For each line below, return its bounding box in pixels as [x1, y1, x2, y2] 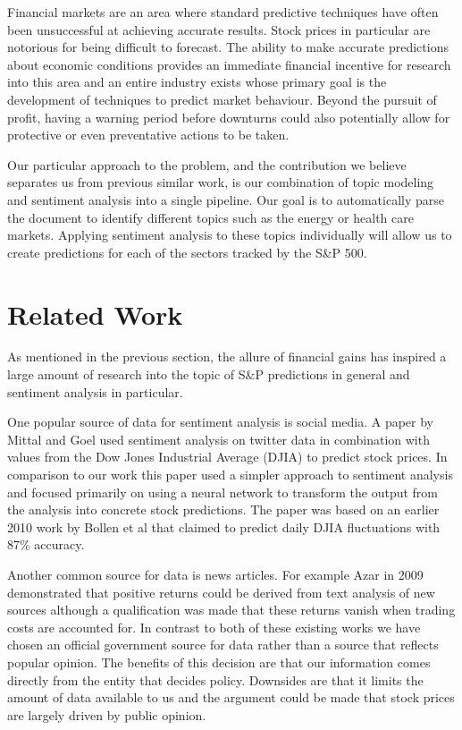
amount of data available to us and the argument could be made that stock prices [7, 688, 455, 707]
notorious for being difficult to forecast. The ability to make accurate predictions [7, 38, 449, 56]
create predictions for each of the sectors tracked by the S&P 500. [7, 242, 367, 261]
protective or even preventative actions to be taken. [7, 125, 290, 144]
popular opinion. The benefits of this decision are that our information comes [7, 652, 431, 671]
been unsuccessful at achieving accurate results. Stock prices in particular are [7, 20, 431, 38]
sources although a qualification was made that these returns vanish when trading [7, 600, 456, 619]
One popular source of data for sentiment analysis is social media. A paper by [7, 412, 434, 431]
